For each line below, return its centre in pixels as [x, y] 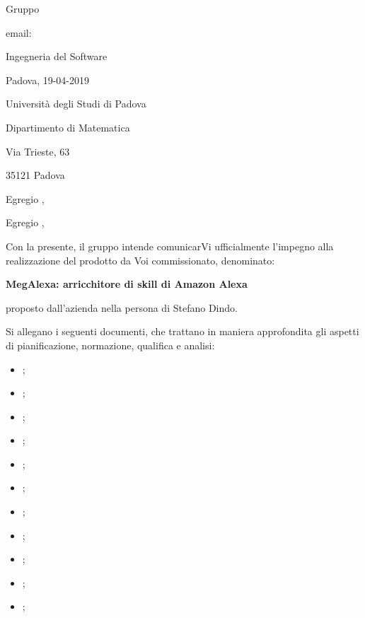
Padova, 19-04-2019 [48, 80]
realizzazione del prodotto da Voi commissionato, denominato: [140, 260]
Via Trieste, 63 [38, 151]
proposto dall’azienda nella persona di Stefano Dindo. [122, 307]
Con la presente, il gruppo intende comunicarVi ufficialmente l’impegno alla [170, 246]
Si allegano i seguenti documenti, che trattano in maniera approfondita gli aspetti [182, 331]
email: [19, 32]
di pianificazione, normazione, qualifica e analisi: [110, 345]
